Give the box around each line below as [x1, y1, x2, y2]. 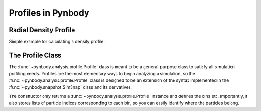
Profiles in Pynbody [9, 7, 89, 18]
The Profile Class [9, 51, 62, 59]
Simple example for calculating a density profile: [9, 39, 105, 45]
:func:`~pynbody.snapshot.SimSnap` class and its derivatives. [9, 84, 132, 90]
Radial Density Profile [9, 26, 75, 34]
